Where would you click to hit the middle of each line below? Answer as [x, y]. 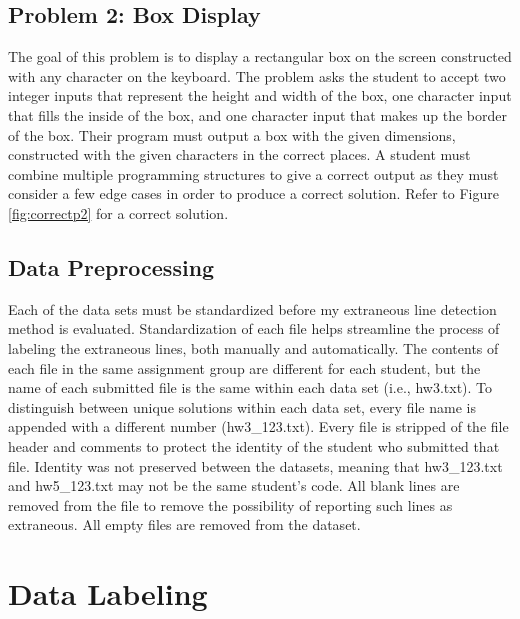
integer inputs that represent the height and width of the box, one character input [260, 95]
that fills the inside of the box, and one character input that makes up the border [257, 114]
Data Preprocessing [111, 266]
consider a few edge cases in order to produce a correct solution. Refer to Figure [253, 193]
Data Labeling [108, 593]
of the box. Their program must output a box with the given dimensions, [232, 134]
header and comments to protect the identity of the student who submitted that [254, 445]
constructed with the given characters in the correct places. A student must [239, 154]
